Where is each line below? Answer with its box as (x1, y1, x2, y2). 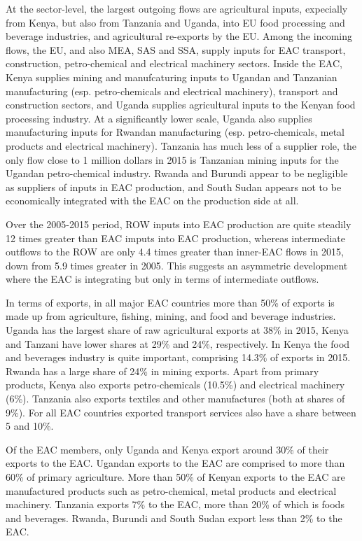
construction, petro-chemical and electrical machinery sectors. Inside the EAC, (6, 56, 342, 71)
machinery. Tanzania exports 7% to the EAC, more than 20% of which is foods (6, 497, 344, 512)
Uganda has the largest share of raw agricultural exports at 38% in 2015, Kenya (6, 323, 349, 337)
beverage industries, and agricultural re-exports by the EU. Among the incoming (6, 29, 352, 43)
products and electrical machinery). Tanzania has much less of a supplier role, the (6, 138, 357, 153)
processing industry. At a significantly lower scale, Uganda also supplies (6, 111, 312, 125)
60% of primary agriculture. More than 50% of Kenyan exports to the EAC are (6, 470, 345, 484)
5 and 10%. (6, 419, 54, 433)
